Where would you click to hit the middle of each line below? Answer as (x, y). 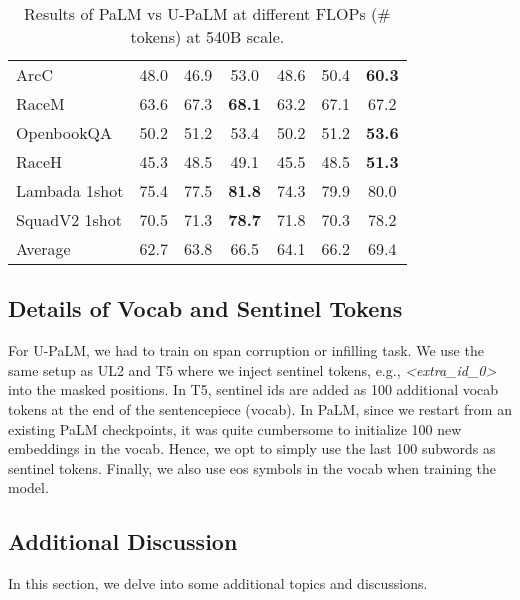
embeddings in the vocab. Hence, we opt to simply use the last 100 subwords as (252, 448)
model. (28, 487)
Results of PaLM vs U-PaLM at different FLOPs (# (207, 13)
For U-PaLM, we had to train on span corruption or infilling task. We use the (246, 350)
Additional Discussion (123, 541)
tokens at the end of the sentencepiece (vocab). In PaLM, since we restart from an (260, 408)
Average (43, 248)
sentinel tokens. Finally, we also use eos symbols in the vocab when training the (252, 467)
